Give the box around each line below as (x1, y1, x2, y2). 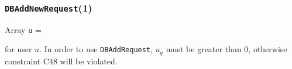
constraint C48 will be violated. (5, 55, 118, 67)
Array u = (5, 23, 42, 35)
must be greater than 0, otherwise (166, 43, 287, 55)
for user (5, 43, 32, 55)
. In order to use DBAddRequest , (39, 43, 153, 55)
